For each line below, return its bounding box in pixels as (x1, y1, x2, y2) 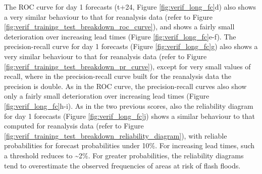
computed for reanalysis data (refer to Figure (4, 120, 144, 131)
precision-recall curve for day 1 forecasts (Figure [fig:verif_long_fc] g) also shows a (4, 41, 258, 52)
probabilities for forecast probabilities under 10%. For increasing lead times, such (4, 140, 255, 151)
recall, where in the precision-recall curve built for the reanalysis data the (4, 71, 232, 81)
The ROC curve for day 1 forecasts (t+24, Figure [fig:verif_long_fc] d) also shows (4, 2, 256, 12)
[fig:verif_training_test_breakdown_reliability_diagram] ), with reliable (4, 130, 227, 141)
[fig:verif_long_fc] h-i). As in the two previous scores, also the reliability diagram (4, 100, 253, 111)
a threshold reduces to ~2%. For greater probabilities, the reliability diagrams (4, 150, 244, 160)
